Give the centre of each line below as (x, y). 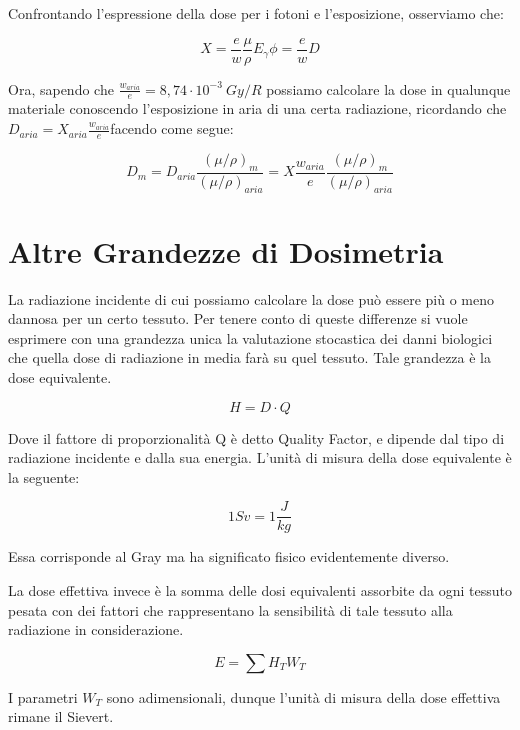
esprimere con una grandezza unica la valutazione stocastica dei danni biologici (250, 337)
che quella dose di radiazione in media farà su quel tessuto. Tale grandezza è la (249, 357)
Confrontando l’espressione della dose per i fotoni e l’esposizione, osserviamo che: (256, 13)
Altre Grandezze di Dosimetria (226, 250)
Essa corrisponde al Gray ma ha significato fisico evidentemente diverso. (229, 556)
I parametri (43, 696)
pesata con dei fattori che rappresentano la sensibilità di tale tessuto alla (230, 609)
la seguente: (44, 476)
